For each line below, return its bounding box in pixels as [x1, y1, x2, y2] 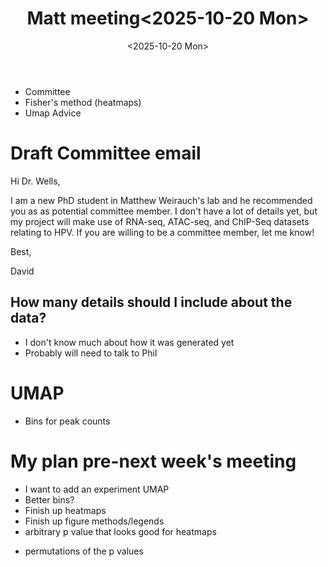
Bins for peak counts [24, 415, 111, 427]
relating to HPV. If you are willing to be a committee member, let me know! [10, 226, 315, 238]
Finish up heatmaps [24, 504, 107, 516]
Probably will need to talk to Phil [24, 347, 158, 359]
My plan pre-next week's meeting [10, 450, 297, 472]
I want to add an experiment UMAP [24, 483, 170, 495]
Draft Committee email [10, 142, 202, 165]
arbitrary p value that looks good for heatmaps [24, 525, 217, 537]
